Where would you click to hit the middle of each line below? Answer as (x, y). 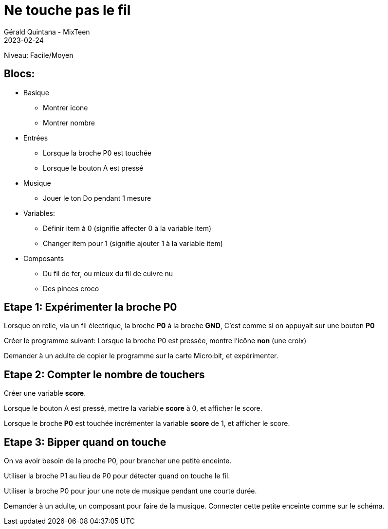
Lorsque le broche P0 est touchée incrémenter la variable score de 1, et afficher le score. (147, 423)
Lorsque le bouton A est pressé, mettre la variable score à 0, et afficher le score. (133, 408)
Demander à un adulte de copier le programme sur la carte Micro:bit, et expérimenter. (141, 356)
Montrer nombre (69, 123)
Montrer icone (65, 107)
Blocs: (19, 74)
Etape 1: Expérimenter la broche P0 (91, 307)
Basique (36, 92)
